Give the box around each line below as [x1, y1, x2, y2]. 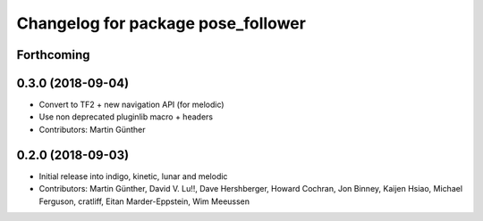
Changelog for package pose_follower [16, 13, 306, 33]
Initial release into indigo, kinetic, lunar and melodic [38, 170, 228, 182]
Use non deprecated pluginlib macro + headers [38, 111, 214, 122]
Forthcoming [16, 47, 90, 62]
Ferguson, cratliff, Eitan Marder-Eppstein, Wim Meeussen [38, 196, 250, 207]
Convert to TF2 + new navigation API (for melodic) [38, 99, 225, 110]
